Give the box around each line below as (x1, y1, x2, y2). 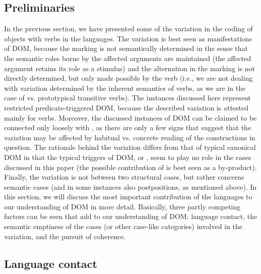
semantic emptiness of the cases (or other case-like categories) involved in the (4, 221, 243, 232)
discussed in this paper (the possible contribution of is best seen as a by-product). (4, 161, 257, 172)
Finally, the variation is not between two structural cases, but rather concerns (4, 172, 244, 182)
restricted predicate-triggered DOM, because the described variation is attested (4, 102, 249, 113)
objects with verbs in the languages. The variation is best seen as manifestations (4, 33, 252, 43)
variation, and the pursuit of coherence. (4, 231, 126, 241)
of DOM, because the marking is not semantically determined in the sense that (4, 43, 248, 53)
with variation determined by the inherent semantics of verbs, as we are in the (4, 82, 246, 93)
